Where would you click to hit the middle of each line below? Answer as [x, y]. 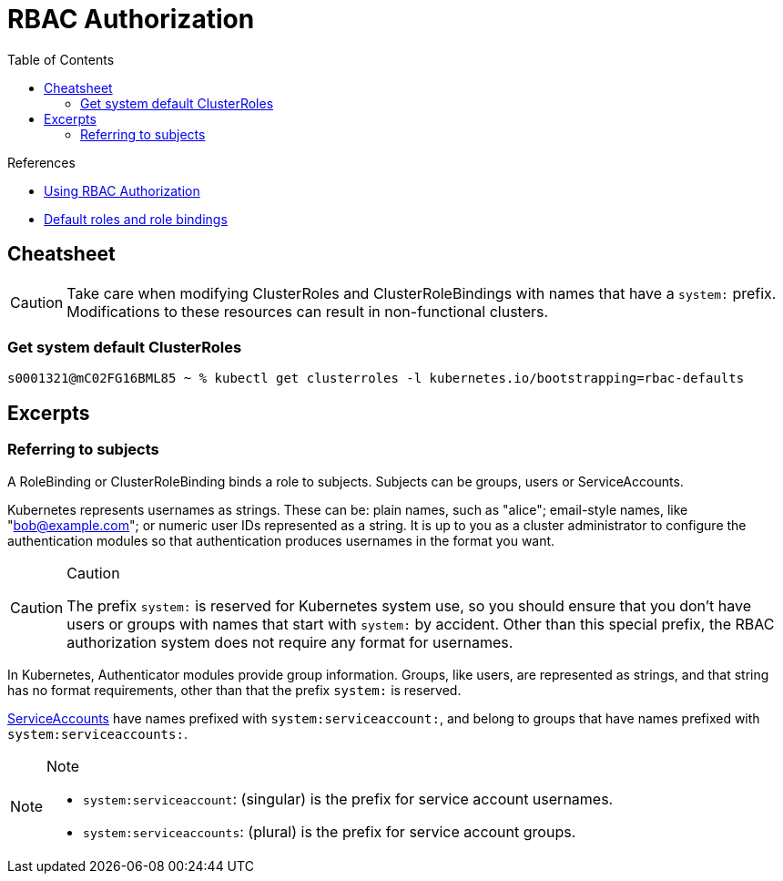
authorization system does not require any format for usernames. [290, 642]
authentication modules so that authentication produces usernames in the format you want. [281, 540]
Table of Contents [61, 59]
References [41, 162]
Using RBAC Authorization [122, 190]
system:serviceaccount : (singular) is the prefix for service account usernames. [348, 799]
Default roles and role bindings [136, 219]
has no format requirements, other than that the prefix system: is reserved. [234, 690]
